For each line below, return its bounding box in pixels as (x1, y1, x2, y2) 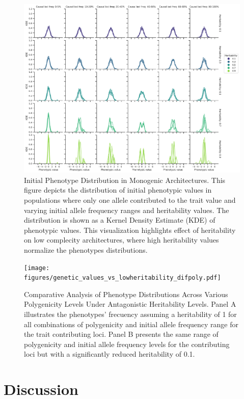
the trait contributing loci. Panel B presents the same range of (24, 329, 219, 339)
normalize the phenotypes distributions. (24, 244, 148, 255)
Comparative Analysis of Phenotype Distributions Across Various (24, 288, 228, 299)
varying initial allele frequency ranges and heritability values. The (24, 204, 229, 215)
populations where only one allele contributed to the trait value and (24, 194, 236, 205)
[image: (24, 264, 50, 272)
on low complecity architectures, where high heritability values (24, 234, 219, 245)
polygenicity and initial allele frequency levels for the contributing (24, 338, 230, 349)
